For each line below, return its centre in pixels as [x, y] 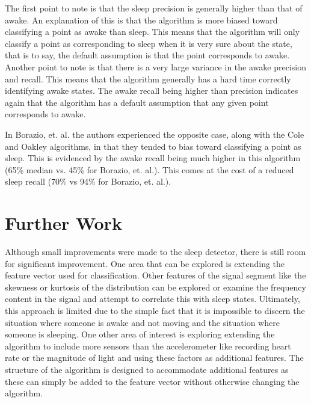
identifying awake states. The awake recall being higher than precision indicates [152, 91]
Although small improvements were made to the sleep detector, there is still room [155, 252]
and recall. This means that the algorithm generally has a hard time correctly [148, 78]
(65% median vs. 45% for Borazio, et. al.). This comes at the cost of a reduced [149, 169]
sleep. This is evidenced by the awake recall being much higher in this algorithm [153, 158]
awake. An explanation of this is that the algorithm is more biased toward [141, 20]
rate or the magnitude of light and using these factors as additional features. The [154, 358]
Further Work [63, 223]
